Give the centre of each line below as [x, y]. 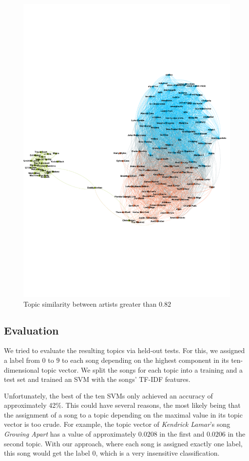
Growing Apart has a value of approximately [70, 434]
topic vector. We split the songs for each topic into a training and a [142, 369]
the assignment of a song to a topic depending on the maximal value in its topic [123, 414]
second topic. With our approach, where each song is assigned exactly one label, [123, 443]
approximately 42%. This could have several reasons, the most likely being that [122, 405]
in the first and [182, 434]
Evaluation [31, 330]
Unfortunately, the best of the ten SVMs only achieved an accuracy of [108, 395]
